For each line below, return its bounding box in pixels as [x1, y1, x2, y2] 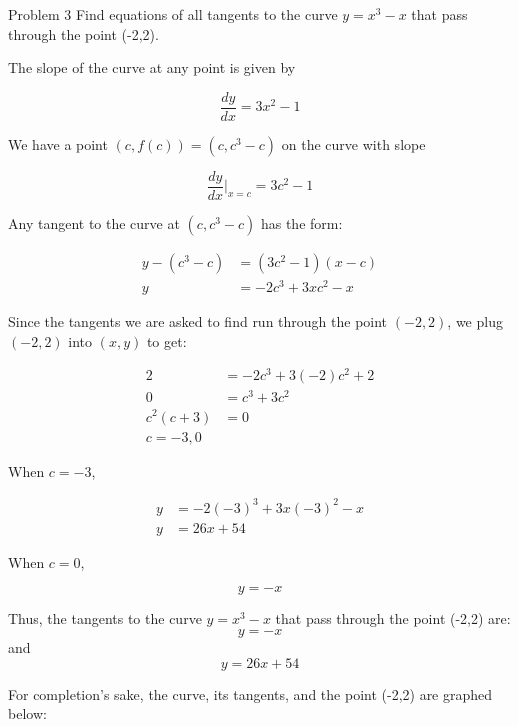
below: [8, 703, 47, 724]
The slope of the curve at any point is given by [8, 57, 296, 78]
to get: [146, 330, 187, 351]
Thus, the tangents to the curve [8, 608, 202, 629]
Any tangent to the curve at [8, 212, 180, 233]
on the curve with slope [281, 133, 426, 154]
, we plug [447, 311, 503, 332]
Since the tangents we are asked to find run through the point [8, 311, 388, 332]
